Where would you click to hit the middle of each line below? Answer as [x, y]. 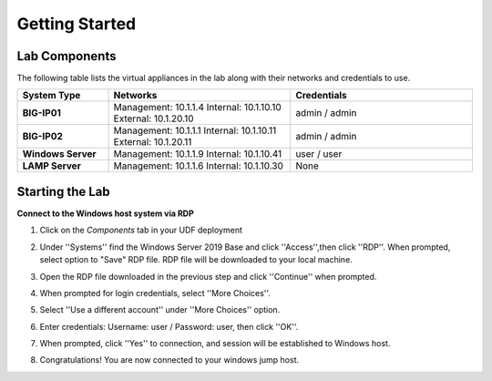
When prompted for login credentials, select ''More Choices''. [155, 293]
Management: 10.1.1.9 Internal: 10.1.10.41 [198, 154]
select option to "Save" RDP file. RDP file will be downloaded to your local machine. [196, 260]
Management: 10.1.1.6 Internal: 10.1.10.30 [199, 166]
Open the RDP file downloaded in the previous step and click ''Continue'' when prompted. [208, 276]
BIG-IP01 [41, 113]
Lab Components [67, 56]
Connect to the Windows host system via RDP [106, 213]
